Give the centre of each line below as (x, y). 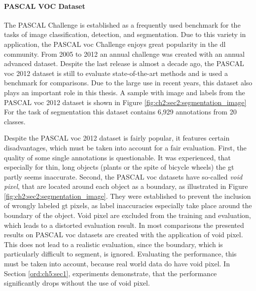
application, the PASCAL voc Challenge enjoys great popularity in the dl (115, 44)
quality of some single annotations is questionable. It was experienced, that (117, 157)
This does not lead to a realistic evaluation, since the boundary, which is (113, 244)
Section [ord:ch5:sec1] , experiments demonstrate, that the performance (110, 273)
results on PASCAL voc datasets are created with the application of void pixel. (124, 235)
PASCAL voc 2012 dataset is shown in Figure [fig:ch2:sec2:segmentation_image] (125, 102)
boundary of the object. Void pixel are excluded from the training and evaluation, (128, 215)
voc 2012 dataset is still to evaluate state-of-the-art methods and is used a (116, 73)
